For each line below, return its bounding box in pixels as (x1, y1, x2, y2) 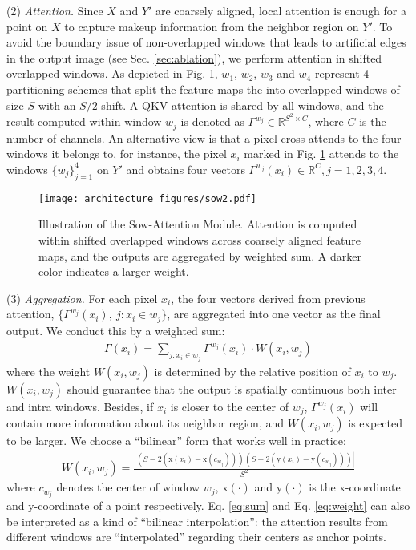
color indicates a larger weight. (38, 263, 189, 280)
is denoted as (180, 113, 245, 130)
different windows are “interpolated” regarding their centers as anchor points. (6, 528, 386, 545)
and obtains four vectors (126, 160, 245, 177)
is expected (348, 415, 403, 431)
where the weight (6, 362, 91, 379)
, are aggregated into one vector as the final (167, 305, 381, 322)
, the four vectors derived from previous (171, 289, 366, 306)
